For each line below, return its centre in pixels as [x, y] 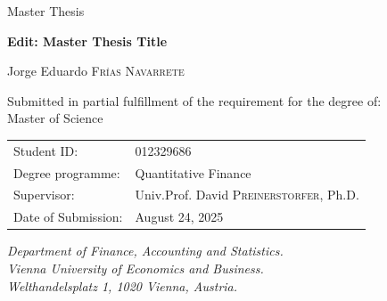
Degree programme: [67, 172]
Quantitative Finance [193, 172]
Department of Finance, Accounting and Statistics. [145, 251]
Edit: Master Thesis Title [87, 41]
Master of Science [55, 118]
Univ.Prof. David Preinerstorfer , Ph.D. [247, 195]
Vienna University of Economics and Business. [136, 268]
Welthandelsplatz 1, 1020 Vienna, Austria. [123, 285]
